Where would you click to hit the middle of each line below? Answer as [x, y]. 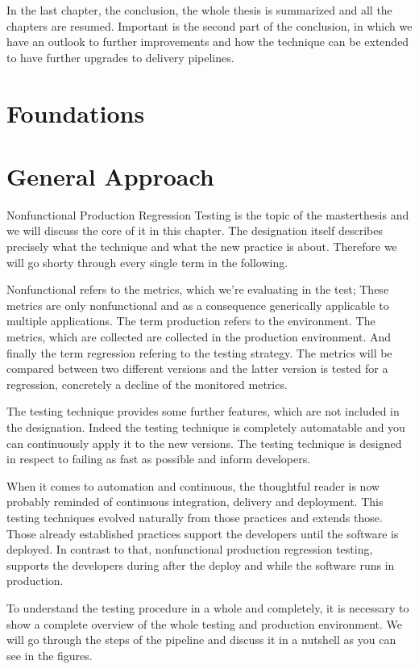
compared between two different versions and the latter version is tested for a [197, 368]
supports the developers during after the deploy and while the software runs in [201, 564]
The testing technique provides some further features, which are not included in [203, 411]
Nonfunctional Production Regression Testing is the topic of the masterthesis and [208, 214]
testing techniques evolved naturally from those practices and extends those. [195, 517]
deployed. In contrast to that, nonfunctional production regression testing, [190, 549]
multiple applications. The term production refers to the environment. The [191, 321]
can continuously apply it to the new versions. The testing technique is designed [204, 443]
